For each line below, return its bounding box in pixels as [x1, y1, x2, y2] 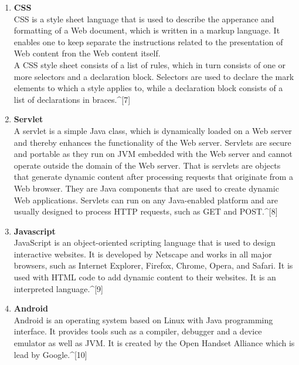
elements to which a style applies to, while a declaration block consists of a [13, 82, 283, 94]
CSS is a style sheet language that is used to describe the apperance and [13, 12, 274, 25]
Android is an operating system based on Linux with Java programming [13, 313, 273, 326]
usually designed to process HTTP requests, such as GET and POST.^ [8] [13, 205, 278, 217]
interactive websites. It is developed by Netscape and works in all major [13, 247, 272, 260]
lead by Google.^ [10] [13, 348, 87, 360]
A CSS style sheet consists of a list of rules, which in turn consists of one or [13, 58, 286, 71]
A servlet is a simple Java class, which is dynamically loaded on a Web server [13, 124, 292, 136]
